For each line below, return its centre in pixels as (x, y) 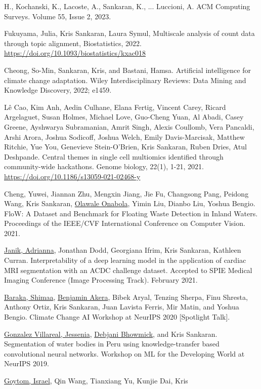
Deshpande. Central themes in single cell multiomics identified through (114, 156)
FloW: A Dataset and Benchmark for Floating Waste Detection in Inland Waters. (131, 213)
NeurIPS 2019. (27, 363)
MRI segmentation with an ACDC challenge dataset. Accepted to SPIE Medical (128, 270)
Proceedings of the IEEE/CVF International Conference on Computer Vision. (125, 223)
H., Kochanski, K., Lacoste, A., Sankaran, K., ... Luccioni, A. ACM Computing (127, 6)
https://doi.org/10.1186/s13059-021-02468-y (72, 176)
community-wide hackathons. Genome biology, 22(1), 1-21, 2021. (104, 166)
